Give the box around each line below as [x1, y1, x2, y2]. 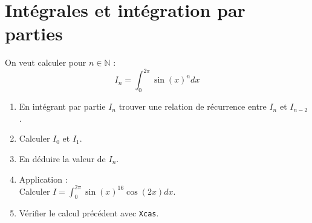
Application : [19, 172, 68, 185]
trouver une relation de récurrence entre [119, 100, 267, 113]
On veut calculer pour [5, 56, 86, 69]
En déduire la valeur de [19, 152, 106, 165]
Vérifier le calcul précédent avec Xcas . [19, 207, 159, 219]
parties [5, 21, 63, 46]
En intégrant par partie [19, 100, 106, 113]
